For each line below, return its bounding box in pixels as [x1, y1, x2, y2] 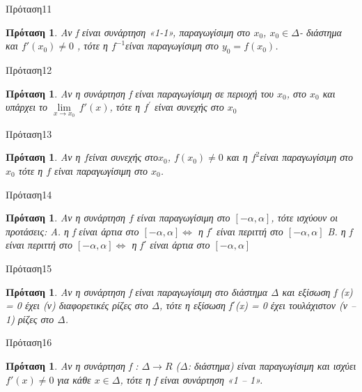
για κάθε [57, 372, 91, 386]
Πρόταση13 [6, 126, 52, 141]
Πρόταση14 [6, 187, 52, 201]
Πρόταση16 [6, 335, 52, 350]
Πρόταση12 [6, 62, 52, 77]
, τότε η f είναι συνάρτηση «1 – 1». [120, 372, 263, 386]
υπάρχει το [6, 100, 48, 114]
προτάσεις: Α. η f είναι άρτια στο [6, 224, 139, 238]
